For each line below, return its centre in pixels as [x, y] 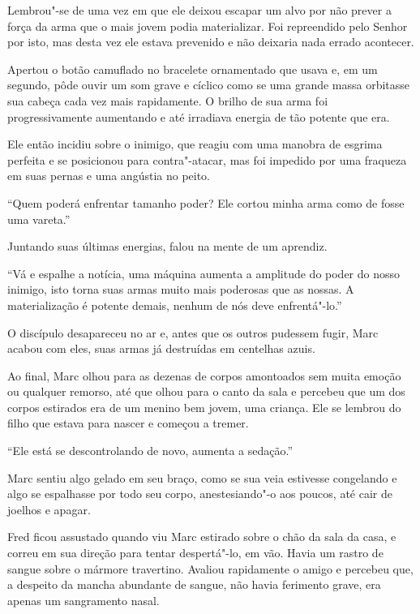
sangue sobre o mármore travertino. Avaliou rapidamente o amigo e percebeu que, [210, 568]
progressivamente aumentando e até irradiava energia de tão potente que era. [199, 116]
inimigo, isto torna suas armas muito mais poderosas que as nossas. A [181, 289]
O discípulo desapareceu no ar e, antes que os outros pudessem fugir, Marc [193, 332]
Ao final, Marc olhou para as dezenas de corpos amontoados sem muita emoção [204, 375]
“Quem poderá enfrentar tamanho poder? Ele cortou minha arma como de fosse [206, 202]
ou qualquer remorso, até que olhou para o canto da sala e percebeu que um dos [206, 391]
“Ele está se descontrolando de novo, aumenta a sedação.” [150, 451]
